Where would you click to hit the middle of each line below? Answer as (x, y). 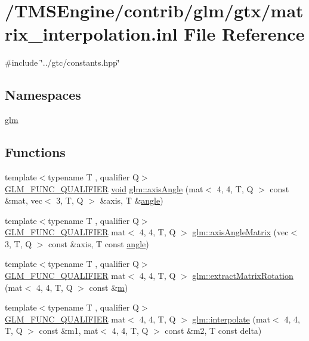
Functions (35, 152)
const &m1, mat (69, 331)
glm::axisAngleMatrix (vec (240, 232)
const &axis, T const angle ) (99, 243)
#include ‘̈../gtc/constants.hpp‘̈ (62, 62)
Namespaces (43, 95)
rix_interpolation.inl (91, 34)
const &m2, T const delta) (213, 331)
